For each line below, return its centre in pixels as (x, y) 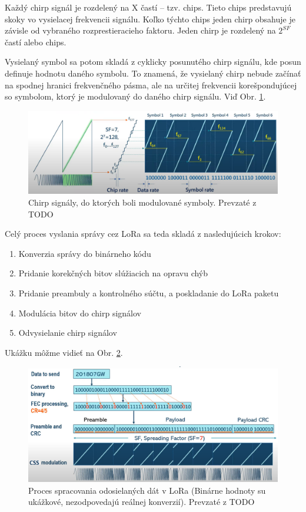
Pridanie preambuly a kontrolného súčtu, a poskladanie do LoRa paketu (149, 293)
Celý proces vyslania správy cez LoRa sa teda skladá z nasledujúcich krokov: (143, 234)
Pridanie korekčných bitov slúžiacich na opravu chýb (113, 273)
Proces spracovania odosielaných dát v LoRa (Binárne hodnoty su (147, 490)
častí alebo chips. (36, 42)
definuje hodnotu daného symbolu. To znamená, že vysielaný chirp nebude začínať (153, 73)
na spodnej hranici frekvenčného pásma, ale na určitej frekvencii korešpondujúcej (151, 85)
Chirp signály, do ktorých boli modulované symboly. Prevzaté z (142, 202)
